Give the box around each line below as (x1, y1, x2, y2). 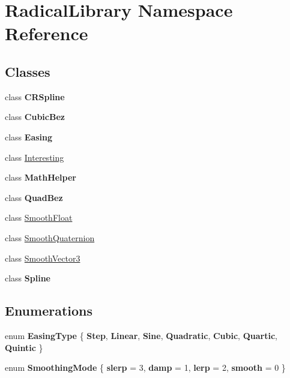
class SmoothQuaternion (5, 231, 95, 244)
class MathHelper (5, 171, 76, 184)
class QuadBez (5, 191, 63, 203)
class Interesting (5, 151, 64, 163)
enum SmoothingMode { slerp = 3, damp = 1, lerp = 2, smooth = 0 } (5, 361, 286, 374)
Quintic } (5, 341, 43, 353)
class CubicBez (5, 110, 65, 123)
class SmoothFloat (5, 211, 73, 224)
